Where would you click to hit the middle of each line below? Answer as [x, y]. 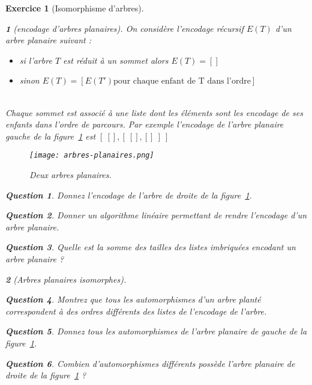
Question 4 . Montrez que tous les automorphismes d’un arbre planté [133, 299]
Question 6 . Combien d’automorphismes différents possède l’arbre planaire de [150, 363]
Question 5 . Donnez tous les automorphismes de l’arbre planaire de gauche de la [156, 331]
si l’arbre [36, 60]
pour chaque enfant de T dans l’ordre [182, 82]
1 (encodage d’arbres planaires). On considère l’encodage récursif [124, 28]
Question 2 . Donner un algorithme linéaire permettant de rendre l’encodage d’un [156, 215]
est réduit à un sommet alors [116, 60]
